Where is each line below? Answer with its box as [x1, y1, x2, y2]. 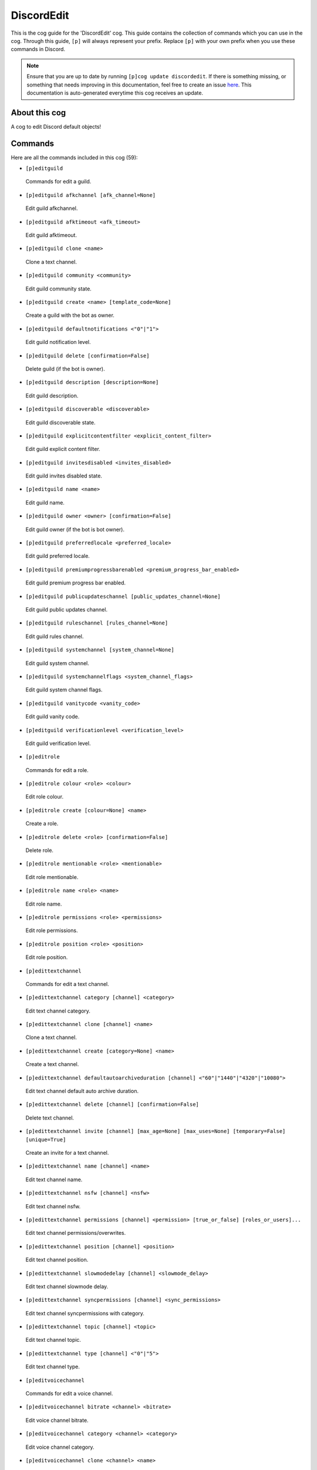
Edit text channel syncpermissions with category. [25, 1309, 145, 1317]
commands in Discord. [11, 46, 66, 53]
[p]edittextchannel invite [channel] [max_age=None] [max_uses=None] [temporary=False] [25, 1128, 286, 1135]
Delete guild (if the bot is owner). [25, 365, 105, 372]
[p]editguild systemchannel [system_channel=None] [25, 647, 174, 653]
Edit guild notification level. [25, 339, 91, 346]
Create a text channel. [25, 1061, 79, 1068]
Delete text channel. [25, 1114, 75, 1121]
